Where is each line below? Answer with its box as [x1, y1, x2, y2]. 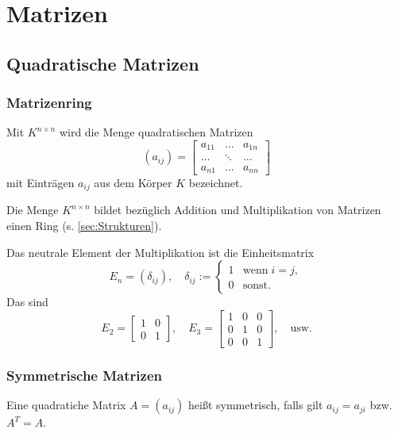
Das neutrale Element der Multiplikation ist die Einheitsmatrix [6, 243, 315, 260]
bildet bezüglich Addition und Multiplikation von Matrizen [94, 201, 381, 218]
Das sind [6, 293, 48, 310]
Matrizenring [6, 93, 92, 113]
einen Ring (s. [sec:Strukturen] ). [6, 217, 162, 234]
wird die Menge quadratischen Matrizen [59, 124, 253, 140]
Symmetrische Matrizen [6, 365, 162, 385]
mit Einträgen [6, 174, 75, 190]
